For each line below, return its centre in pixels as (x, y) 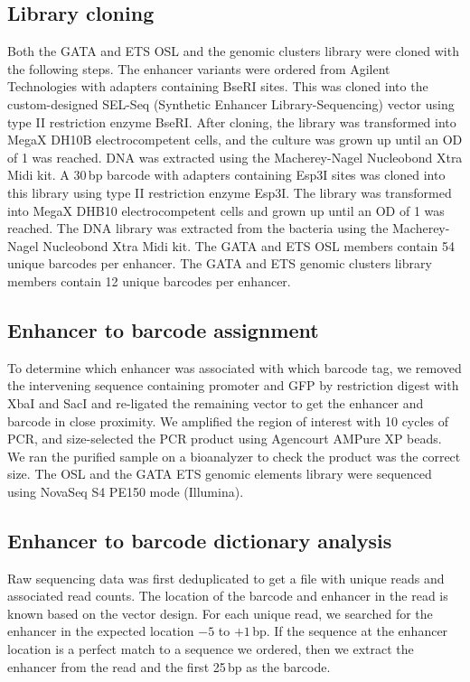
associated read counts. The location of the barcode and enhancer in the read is (228, 596)
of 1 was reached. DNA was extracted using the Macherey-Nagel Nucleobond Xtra (235, 157)
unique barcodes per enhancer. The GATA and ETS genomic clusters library (220, 263)
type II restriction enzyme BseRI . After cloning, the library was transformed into (232, 121)
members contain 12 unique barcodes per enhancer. (149, 280)
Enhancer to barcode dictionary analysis (200, 540)
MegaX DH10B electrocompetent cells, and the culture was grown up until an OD (235, 140)
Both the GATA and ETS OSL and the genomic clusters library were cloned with (233, 51)
